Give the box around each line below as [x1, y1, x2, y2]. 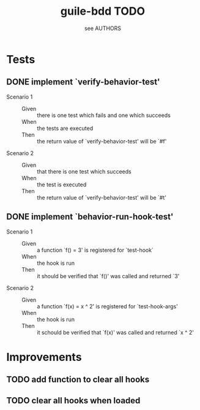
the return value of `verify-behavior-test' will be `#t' [37, 194, 167, 201]
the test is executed [37, 181, 87, 188]
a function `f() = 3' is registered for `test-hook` [37, 246, 154, 254]
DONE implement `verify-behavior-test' [6, 77, 160, 87]
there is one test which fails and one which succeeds [37, 112, 171, 119]
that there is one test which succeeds [37, 167, 131, 175]
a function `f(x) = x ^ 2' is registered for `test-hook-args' [37, 302, 179, 310]
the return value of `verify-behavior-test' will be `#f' [37, 137, 167, 145]
